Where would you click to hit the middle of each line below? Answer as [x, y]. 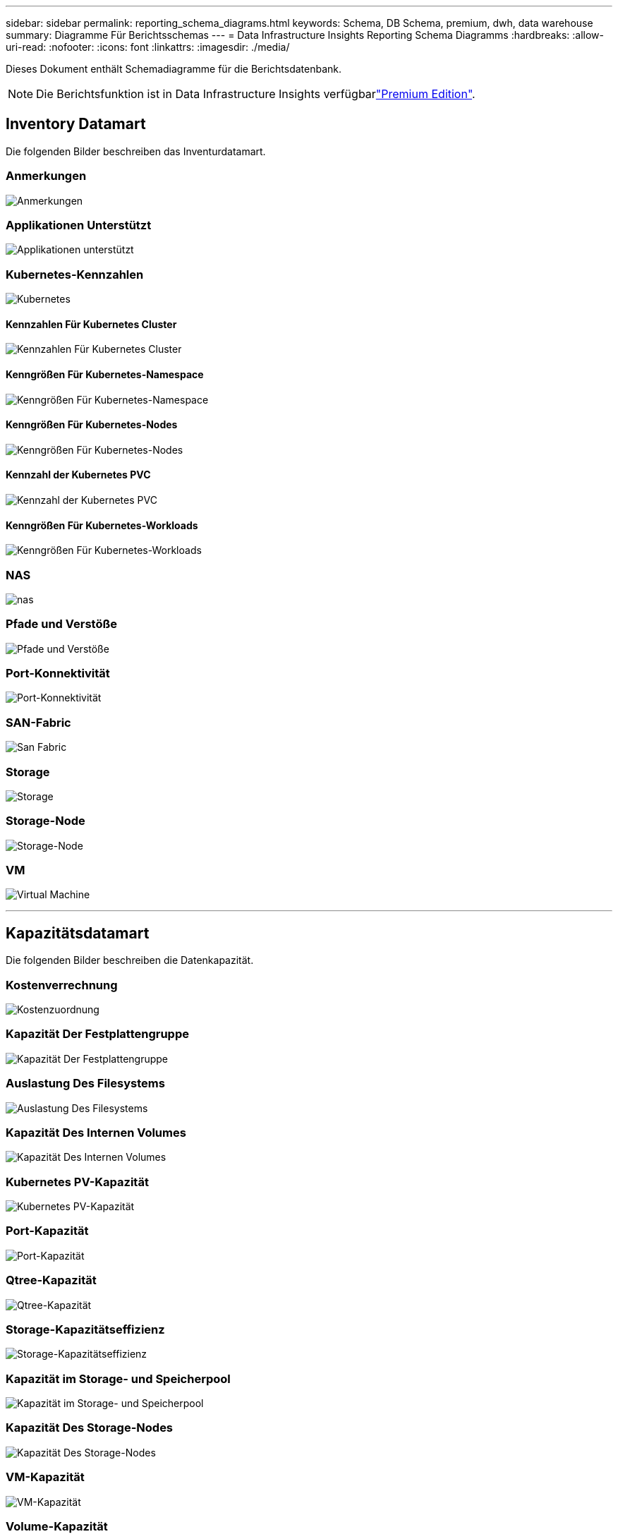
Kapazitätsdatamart [78, 933]
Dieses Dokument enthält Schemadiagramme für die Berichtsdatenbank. [174, 69]
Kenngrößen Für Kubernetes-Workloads [102, 525]
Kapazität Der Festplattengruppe [97, 1034]
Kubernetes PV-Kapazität [77, 1182]
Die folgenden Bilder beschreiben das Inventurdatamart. [136, 151]
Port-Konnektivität [58, 674]
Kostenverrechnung [62, 985]
